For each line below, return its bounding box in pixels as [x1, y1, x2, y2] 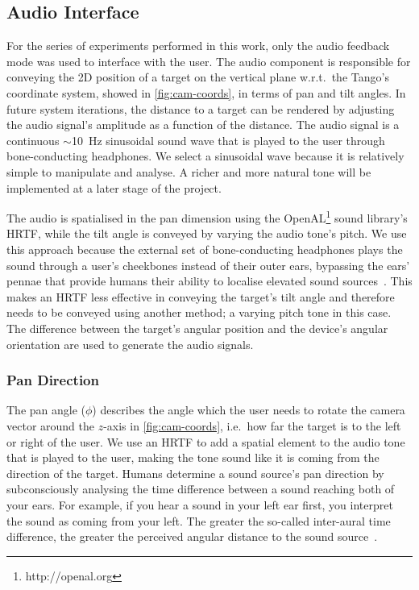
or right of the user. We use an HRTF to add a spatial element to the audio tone [6, 433, 405, 450]
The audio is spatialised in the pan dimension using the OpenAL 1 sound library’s [6, 207, 408, 226]
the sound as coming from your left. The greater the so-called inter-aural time [6, 512, 391, 529]
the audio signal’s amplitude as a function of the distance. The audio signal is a [6, 116, 400, 133]
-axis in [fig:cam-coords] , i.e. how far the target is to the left [103, 417, 401, 434]
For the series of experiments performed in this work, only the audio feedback [6, 37, 390, 54]
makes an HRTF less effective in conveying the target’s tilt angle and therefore [6, 288, 395, 305]
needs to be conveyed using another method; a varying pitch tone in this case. [6, 304, 392, 321]
